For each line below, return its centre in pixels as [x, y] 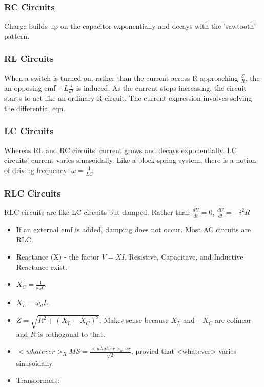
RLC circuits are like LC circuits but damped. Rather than [97, 212]
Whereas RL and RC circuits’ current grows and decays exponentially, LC [120, 150]
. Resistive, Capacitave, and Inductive [184, 256]
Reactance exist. [42, 266]
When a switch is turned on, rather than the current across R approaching [121, 78]
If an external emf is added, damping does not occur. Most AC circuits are [134, 229]
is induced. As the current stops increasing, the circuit [161, 88]
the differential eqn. [35, 108]
